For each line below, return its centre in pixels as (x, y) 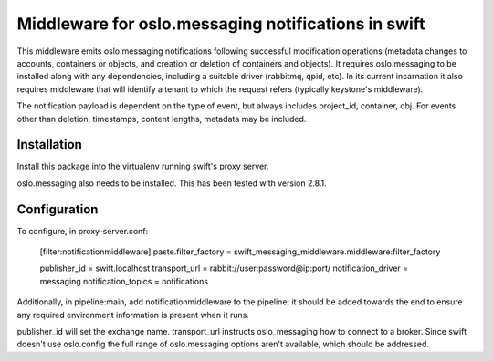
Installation (49, 144)
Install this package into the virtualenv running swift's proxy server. (143, 166)
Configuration (58, 209)
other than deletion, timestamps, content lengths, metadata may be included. (162, 119)
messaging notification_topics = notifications (124, 281)
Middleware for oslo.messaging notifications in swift (221, 24)
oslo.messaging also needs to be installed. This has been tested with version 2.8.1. (172, 183)
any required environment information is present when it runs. (133, 315)
